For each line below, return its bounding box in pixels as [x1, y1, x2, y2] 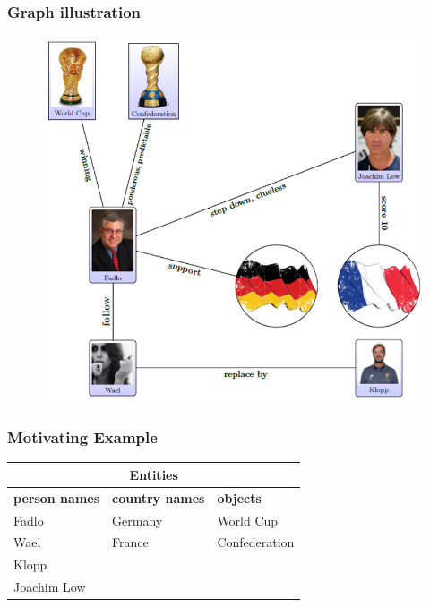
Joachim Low [13, 577, 86, 596]
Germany [112, 510, 163, 529]
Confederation [217, 533, 295, 551]
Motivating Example [7, 426, 158, 449]
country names [112, 488, 205, 507]
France [112, 533, 149, 551]
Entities [129, 465, 178, 483]
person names [13, 488, 100, 507]
